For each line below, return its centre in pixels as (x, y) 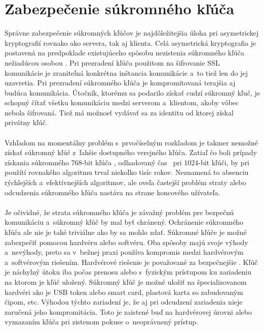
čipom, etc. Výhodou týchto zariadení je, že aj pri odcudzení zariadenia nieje (124, 302)
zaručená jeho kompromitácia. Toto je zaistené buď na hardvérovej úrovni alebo (128, 311)
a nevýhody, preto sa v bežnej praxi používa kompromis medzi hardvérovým (124, 252)
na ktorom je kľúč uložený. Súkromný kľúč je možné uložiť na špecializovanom (126, 281)
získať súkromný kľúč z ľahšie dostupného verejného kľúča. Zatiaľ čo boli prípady (131, 152)
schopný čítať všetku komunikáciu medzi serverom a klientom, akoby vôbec (122, 102)
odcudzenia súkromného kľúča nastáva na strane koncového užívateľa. (112, 192)
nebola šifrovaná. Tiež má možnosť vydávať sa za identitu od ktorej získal (119, 112)
